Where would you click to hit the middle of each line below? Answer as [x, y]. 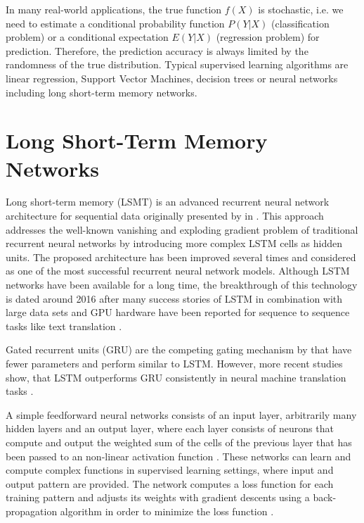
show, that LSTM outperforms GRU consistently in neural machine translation [176, 377]
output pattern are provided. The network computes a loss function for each [170, 483]
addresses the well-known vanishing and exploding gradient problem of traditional [182, 229]
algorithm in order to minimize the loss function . [167, 511]
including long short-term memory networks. [102, 92]
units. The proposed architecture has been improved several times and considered [181, 257]
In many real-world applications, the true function [114, 9]
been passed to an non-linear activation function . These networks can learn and [178, 456]
